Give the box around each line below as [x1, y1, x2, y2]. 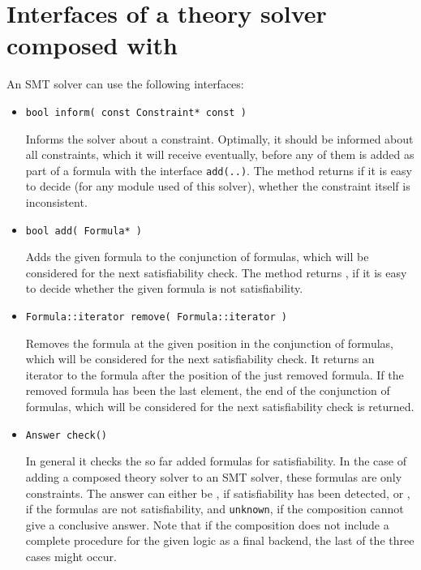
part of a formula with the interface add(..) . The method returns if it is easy [25, 161, 412, 178]
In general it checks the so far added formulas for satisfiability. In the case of [25, 452, 407, 469]
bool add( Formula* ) [25, 225, 142, 237]
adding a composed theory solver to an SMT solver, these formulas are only [25, 468, 402, 485]
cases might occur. [25, 547, 117, 564]
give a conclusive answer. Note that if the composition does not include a [25, 516, 389, 533]
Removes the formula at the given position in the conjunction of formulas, [25, 334, 393, 351]
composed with [6, 28, 178, 62]
